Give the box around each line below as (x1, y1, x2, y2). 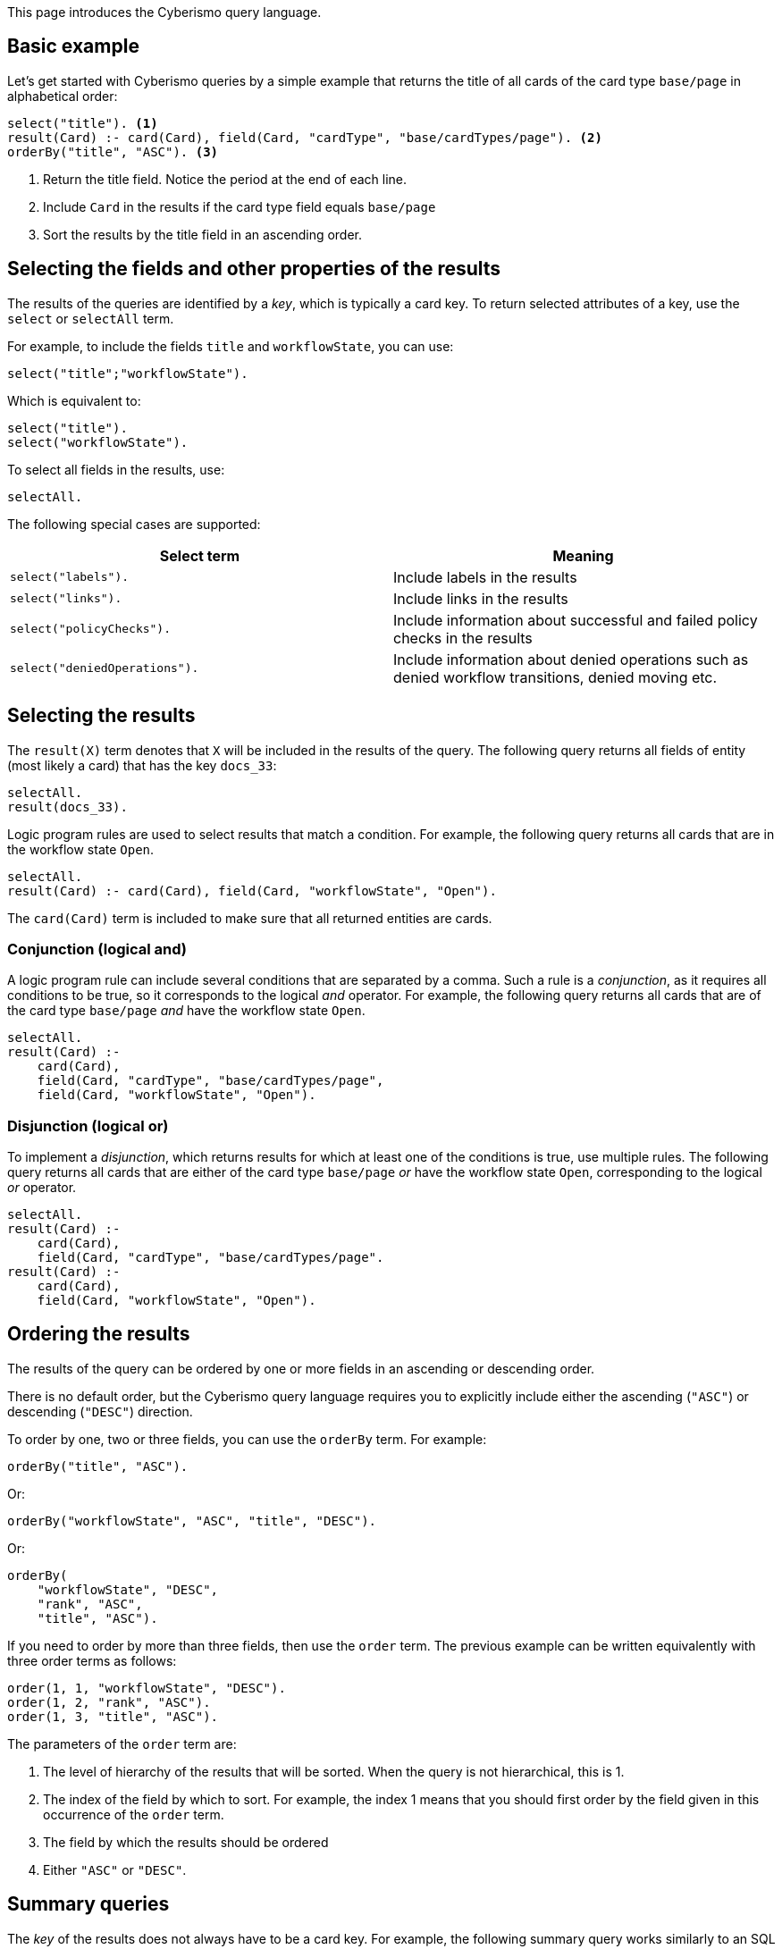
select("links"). (10, 592, 122, 606)
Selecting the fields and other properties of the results (7, 257, 501, 281)
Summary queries (7, 1893, 170, 1916)
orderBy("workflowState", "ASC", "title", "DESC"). (7, 1513, 377, 1528)
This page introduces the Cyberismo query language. (7, 4, 322, 20)
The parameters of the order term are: (7, 1735, 237, 1752)
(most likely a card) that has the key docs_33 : (7, 757, 277, 773)
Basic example (7, 35, 139, 58)
